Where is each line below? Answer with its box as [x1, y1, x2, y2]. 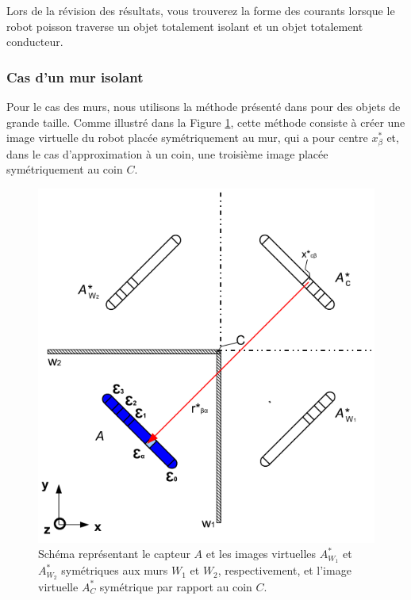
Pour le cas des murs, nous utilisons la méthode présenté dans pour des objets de [6, 98, 401, 114]
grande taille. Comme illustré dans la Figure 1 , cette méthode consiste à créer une [6, 113, 405, 130]
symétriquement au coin [6, 161, 123, 178]
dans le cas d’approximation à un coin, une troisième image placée [6, 145, 328, 162]
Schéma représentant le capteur [38, 545, 190, 562]
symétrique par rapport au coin [99, 578, 252, 594]
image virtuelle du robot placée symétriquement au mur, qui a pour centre [6, 129, 368, 146]
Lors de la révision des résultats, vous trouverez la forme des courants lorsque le [6, 2, 395, 18]
